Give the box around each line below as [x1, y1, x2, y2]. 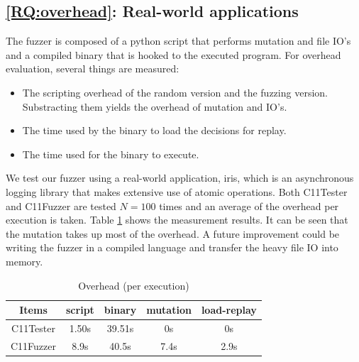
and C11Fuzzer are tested [6, 198, 116, 213]
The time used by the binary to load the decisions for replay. [22, 123, 287, 138]
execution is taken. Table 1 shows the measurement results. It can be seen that [6, 212, 348, 227]
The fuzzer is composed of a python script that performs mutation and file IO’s [6, 33, 351, 48]
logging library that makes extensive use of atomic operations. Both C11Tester [6, 184, 348, 199]
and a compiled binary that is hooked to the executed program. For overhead [6, 47, 341, 62]
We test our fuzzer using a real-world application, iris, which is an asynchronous [6, 170, 354, 185]
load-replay [201, 302, 257, 317]
